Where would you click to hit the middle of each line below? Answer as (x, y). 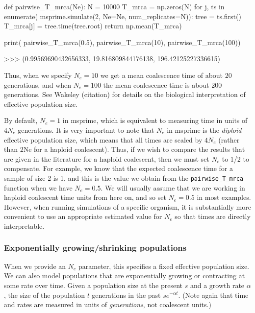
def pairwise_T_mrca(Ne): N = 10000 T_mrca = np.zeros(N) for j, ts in (114, 6)
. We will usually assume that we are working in (173, 187)
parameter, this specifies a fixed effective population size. (164, 266)
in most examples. (224, 197)
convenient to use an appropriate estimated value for (83, 216)
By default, (21, 120)
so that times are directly (213, 216)
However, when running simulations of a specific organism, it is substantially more (127, 206)
